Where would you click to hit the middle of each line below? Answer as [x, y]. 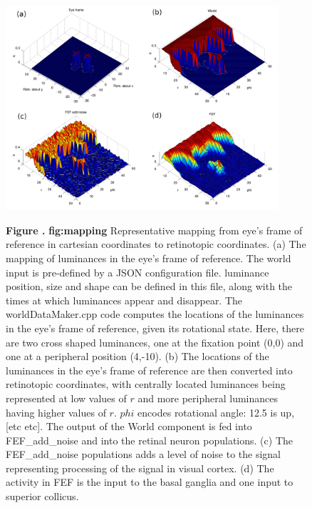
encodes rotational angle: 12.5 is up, [216, 412]
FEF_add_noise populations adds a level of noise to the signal [143, 454]
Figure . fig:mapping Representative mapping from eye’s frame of [154, 230]
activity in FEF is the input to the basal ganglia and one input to [150, 482]
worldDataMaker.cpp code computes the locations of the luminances [155, 314]
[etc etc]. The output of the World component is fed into [129, 426]
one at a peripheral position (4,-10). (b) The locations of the [137, 356]
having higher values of [56, 412]
